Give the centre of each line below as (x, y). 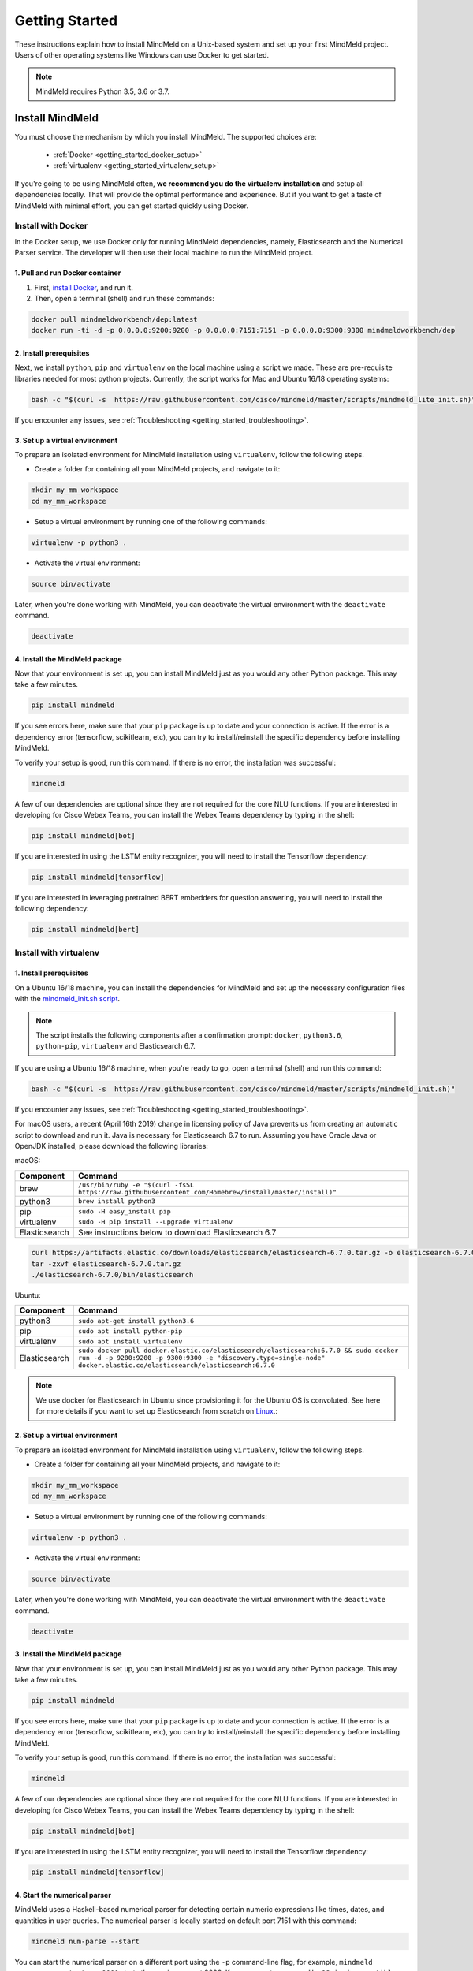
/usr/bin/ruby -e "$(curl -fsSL (136, 1185)
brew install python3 (117, 1201)
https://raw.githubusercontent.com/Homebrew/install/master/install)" (207, 1192)
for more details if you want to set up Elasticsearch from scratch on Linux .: (156, 1411)
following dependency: (52, 909)
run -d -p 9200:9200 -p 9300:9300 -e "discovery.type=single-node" (201, 1358)
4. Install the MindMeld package (68, 659)
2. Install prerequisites (52, 353)
